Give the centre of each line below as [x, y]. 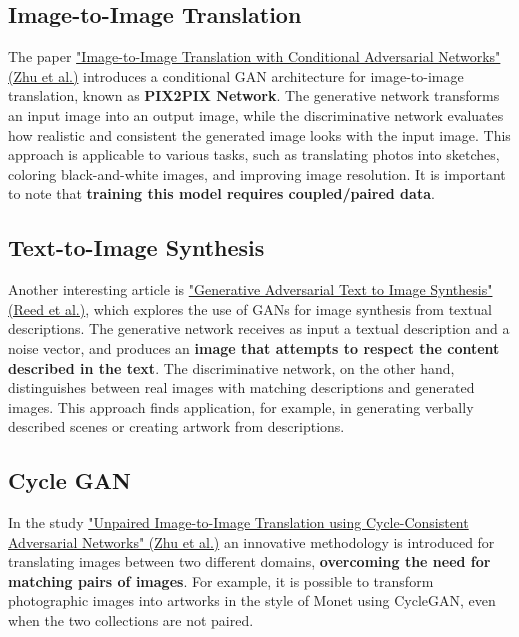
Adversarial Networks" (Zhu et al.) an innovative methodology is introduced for [251, 541]
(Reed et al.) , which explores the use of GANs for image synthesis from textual [250, 308]
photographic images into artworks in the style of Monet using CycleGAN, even [252, 600]
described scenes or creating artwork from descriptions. [176, 426]
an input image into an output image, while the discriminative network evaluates [256, 114]
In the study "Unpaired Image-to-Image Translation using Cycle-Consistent [238, 522]
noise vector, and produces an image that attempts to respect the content [254, 347]
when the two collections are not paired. [131, 620]
